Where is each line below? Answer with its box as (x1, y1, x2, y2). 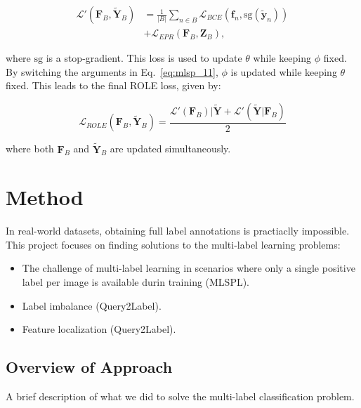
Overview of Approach (6, 356, 173, 378)
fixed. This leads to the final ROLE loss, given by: (6, 78, 221, 93)
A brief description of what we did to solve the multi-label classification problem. (6, 388, 355, 403)
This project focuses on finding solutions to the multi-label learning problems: (6, 237, 341, 251)
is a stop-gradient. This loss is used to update (46, 51, 242, 65)
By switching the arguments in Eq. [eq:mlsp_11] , (6, 64, 218, 79)
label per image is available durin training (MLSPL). (22, 275, 250, 289)
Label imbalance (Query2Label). (22, 298, 162, 312)
